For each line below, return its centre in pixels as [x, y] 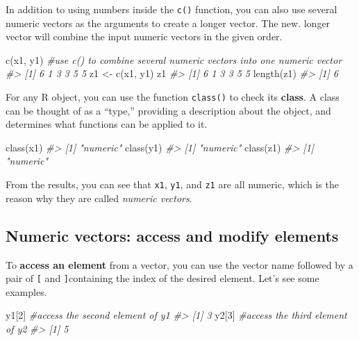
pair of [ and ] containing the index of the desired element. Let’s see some [162, 278]
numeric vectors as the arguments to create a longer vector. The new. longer [168, 23]
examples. [26, 291]
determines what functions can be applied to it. [107, 124]
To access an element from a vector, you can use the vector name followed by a [179, 264]
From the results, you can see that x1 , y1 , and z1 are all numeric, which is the [172, 184]
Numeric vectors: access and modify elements [172, 235]
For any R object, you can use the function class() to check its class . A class [173, 97]
